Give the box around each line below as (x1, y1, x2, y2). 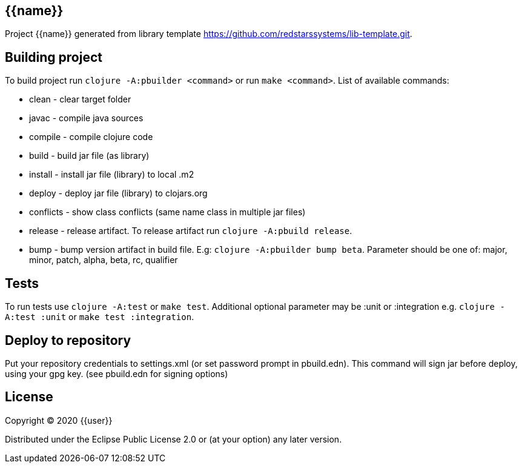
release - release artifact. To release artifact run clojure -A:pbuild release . (29, 226, 352, 236)
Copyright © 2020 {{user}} (5, 415, 113, 426)
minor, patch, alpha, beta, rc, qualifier (29, 255, 178, 266)
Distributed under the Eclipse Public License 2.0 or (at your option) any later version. (5, 433, 342, 444)
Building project (5, 49, 102, 65)
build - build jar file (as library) (29, 150, 150, 161)
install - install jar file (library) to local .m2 (29, 169, 194, 180)
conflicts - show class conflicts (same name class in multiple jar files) (29, 207, 306, 218)
